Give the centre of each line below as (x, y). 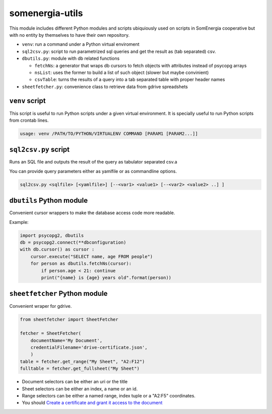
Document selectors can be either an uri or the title (75, 382)
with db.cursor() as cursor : (57, 250)
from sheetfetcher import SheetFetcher (69, 319)
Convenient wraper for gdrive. (41, 306)
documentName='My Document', (66, 340)
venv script (27, 101)
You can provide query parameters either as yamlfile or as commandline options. (93, 171)
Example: (19, 222)
